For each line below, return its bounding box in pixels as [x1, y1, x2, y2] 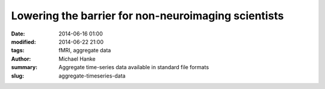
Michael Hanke [58, 55, 96, 63]
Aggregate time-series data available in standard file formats [58, 64, 209, 71]
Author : [11, 55, 31, 63]
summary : [11, 64, 38, 71]
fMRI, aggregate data [58, 47, 111, 54]
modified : [11, 38, 36, 45]
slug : [11, 72, 24, 79]
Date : [11, 30, 25, 37]
